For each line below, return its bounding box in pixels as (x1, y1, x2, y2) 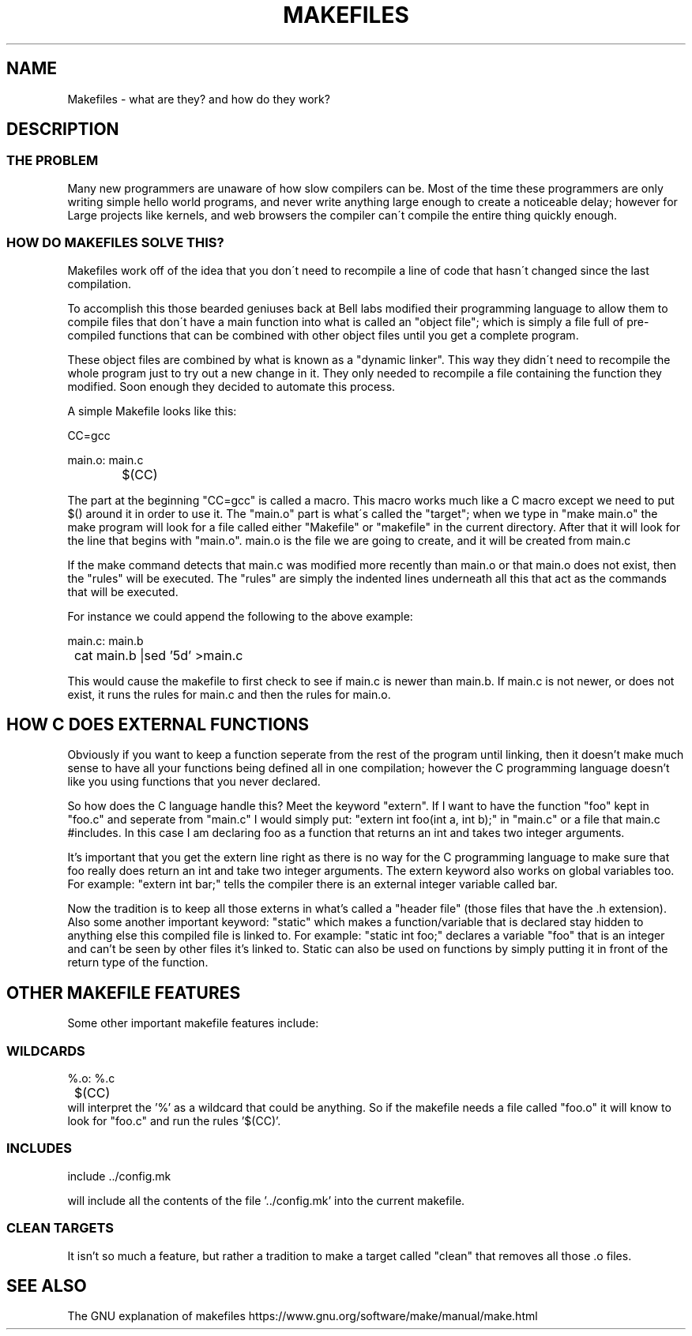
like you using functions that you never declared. (67, 775, 321, 789)
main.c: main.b (67, 633, 144, 647)
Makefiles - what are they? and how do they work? (67, 92, 330, 106)
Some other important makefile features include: (67, 1016, 319, 1030)
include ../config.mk (67, 1169, 171, 1183)
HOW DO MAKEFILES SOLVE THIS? (6, 235, 224, 251)
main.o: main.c (67, 452, 144, 467)
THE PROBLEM (6, 152, 99, 169)
